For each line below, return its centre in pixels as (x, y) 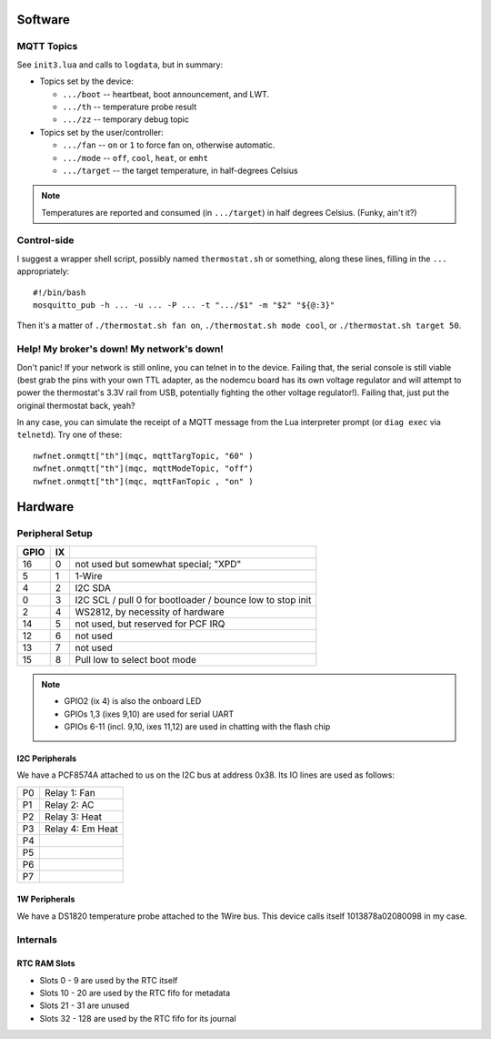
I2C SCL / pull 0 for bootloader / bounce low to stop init (193, 599)
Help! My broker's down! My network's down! (120, 349)
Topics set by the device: (86, 81)
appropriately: (43, 271)
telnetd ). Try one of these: (70, 435)
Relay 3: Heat (73, 817)
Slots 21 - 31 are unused (85, 1005)
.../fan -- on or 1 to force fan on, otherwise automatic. (169, 145)
